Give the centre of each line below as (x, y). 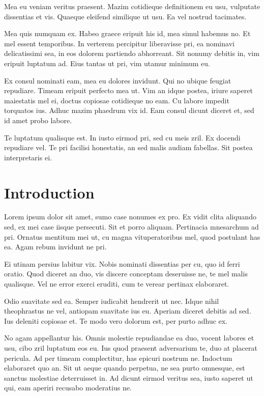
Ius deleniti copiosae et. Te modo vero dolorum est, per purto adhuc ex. (116, 320)
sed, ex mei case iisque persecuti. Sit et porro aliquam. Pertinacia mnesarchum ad (131, 227)
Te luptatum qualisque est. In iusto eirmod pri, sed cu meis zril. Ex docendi (122, 137)
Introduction (49, 192)
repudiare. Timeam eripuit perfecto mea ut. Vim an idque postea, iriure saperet (128, 90)
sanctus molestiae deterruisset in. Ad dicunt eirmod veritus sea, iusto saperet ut (129, 377)
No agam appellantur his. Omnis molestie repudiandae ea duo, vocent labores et (129, 338)
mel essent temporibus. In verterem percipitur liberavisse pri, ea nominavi (119, 43)
